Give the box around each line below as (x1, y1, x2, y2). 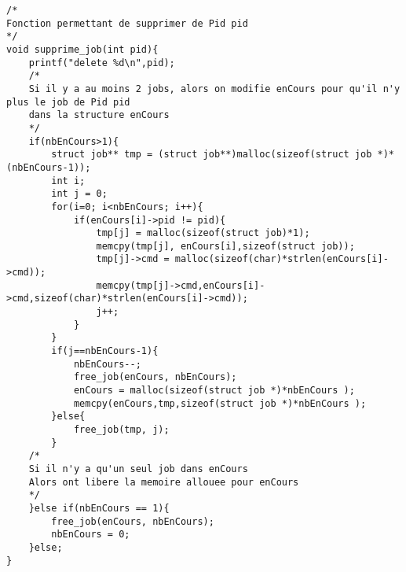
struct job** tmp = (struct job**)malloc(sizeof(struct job (51, 149, 372, 161)
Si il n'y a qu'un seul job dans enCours (28, 463, 248, 474)
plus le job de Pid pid (6, 96, 130, 108)
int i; (51, 175, 86, 186)
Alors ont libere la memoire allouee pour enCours (28, 476, 299, 488)
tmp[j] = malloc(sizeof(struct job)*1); (96, 227, 310, 239)
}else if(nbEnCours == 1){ (28, 502, 170, 514)
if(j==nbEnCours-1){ (51, 345, 159, 357)
